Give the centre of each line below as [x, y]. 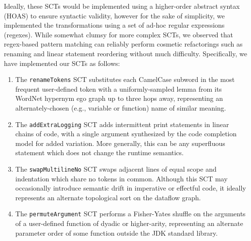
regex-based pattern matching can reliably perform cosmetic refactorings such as [123, 44]
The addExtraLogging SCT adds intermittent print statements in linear [122, 124]
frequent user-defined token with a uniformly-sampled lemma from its [118, 88]
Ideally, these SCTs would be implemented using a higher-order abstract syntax [122, 6]
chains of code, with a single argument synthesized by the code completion [126, 134]
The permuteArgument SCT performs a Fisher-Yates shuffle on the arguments [130, 214]
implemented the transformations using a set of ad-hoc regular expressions [114, 25]
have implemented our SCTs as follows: [62, 63]
